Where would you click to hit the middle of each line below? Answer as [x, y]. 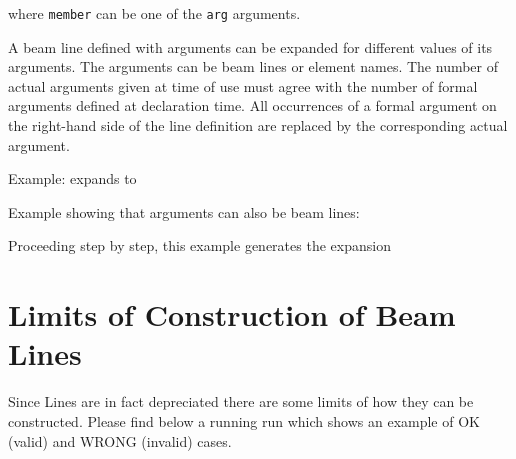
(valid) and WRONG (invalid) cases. [120, 440]
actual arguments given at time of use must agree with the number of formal [243, 85]
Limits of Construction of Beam [232, 314]
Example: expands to [72, 178]
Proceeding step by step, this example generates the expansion [199, 245]
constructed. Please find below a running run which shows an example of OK [244, 420]
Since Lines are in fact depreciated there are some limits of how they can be [241, 401]
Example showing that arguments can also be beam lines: [184, 211]
